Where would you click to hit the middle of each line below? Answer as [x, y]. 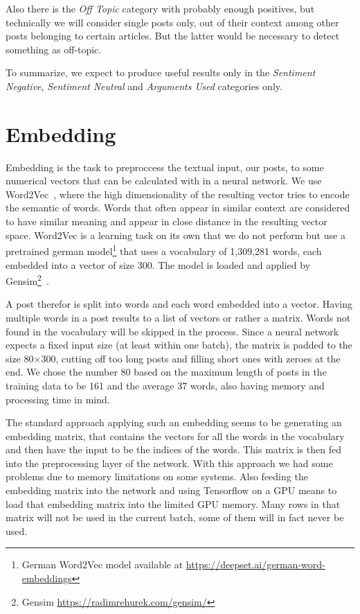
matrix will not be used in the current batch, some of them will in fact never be [175, 517]
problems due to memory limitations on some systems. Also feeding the [157, 476]
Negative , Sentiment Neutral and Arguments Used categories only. [144, 86]
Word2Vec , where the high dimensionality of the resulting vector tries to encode [178, 194]
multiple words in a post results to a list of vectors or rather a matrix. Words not [178, 317]
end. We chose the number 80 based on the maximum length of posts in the [166, 372]
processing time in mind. [58, 399]
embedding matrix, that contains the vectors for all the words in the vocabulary [175, 436]
